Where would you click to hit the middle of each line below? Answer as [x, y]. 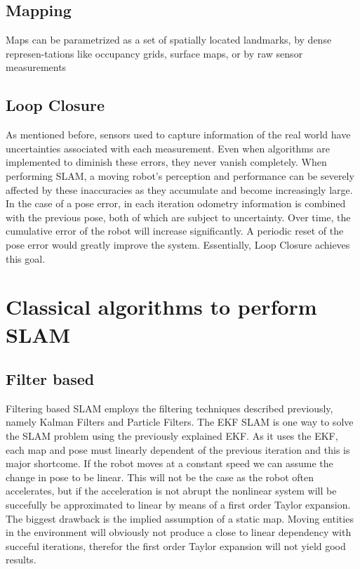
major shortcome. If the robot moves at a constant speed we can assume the [169, 463]
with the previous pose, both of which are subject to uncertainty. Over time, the [178, 217]
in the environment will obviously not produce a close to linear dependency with [179, 532]
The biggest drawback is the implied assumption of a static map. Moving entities [180, 518]
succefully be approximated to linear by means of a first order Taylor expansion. [178, 505]
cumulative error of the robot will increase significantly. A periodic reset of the [175, 231]
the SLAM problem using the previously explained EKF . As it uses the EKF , [172, 436]
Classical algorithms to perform [161, 307]
